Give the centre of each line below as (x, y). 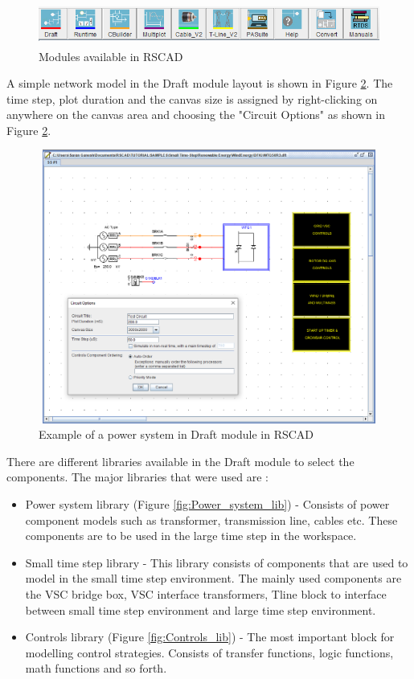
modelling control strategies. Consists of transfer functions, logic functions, (209, 652)
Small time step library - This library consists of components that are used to (217, 562)
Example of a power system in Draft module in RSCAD (176, 434)
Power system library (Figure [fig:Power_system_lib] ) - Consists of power (207, 504)
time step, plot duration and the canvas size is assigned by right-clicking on (192, 98)
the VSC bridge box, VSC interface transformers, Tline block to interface (206, 593)
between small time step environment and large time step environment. (201, 609)
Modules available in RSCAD (111, 56)
